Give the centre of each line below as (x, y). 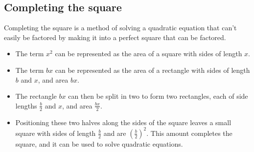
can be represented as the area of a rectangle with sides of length (152, 70)
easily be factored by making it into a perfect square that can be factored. (115, 37)
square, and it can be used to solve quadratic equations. (99, 143)
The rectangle (36, 96)
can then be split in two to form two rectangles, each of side (158, 96)
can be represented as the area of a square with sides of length (149, 54)
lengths (26, 105)
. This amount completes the (189, 133)
